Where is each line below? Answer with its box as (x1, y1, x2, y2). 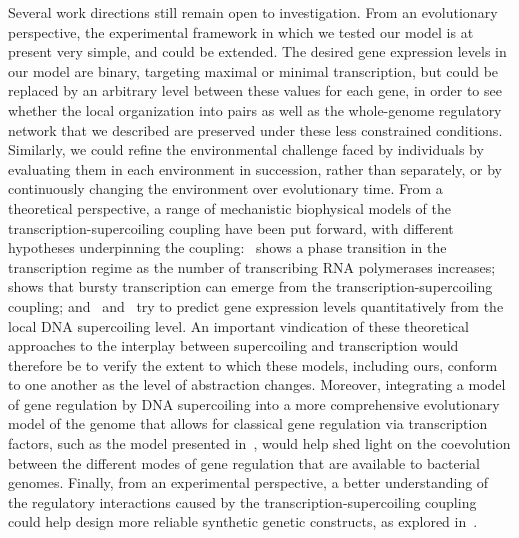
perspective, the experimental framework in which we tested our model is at (8, 21, 474, 42)
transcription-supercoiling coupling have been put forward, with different (8, 217, 454, 238)
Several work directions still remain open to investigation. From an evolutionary (8, 2, 498, 22)
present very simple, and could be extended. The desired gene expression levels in (8, 41, 507, 62)
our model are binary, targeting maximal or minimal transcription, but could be (8, 60, 499, 81)
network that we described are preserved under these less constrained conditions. (8, 119, 503, 140)
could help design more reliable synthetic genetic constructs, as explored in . (8, 511, 478, 532)
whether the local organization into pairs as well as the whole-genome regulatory (8, 99, 502, 120)
